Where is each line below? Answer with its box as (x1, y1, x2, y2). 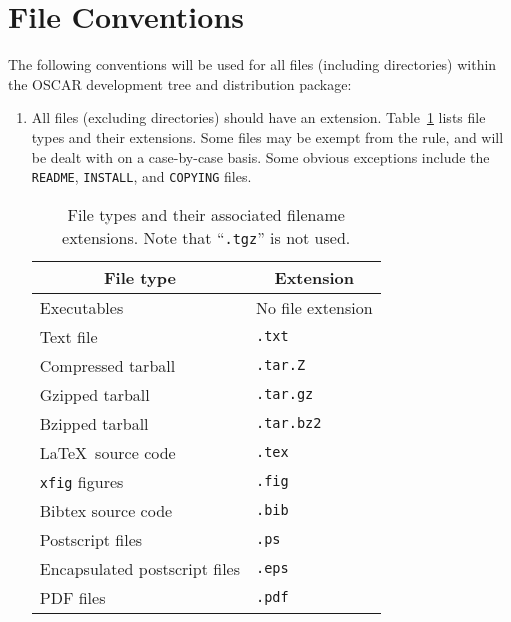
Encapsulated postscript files (39, 556, 240, 580)
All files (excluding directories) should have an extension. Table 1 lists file (31, 107, 486, 128)
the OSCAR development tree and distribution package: (8, 73, 352, 94)
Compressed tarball (39, 353, 176, 377)
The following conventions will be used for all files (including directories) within (8, 54, 497, 75)
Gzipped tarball (39, 382, 150, 406)
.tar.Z (256, 357, 306, 374)
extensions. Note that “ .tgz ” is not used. (62, 225, 351, 249)
